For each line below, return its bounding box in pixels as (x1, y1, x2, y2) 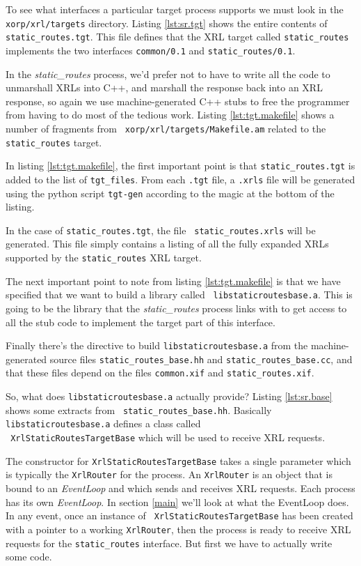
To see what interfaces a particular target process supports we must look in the (6, 2, 344, 16)
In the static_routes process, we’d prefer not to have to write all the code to (6, 66, 330, 81)
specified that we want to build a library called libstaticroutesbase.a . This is (6, 287, 353, 302)
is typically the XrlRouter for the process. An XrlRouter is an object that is (6, 467, 333, 482)
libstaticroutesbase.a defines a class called (6, 416, 201, 431)
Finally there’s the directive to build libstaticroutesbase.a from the (6, 338, 308, 353)
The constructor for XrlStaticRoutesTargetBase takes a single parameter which (6, 453, 351, 468)
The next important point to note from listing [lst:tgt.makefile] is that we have (6, 273, 341, 288)
